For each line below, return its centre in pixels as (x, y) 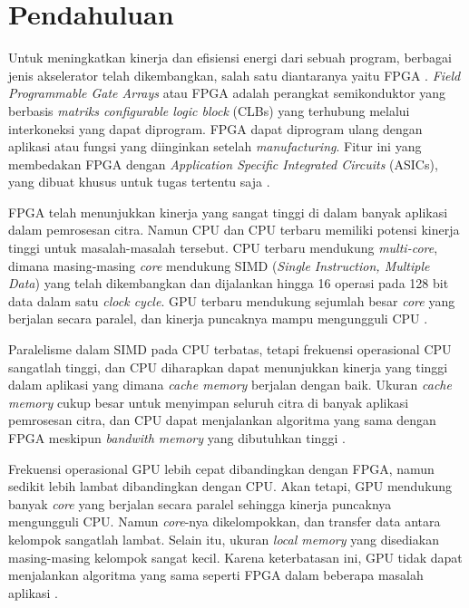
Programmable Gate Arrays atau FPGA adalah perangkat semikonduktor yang (227, 93)
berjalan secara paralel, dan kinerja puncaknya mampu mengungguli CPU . (218, 318)
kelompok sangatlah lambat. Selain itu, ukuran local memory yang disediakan (224, 539)
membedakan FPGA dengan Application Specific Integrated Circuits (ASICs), (223, 164)
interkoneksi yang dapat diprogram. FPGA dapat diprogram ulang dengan (215, 128)
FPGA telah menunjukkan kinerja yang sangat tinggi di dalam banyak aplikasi (228, 212)
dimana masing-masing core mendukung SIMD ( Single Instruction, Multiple (219, 265)
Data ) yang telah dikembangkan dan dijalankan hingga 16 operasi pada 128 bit (229, 283)
